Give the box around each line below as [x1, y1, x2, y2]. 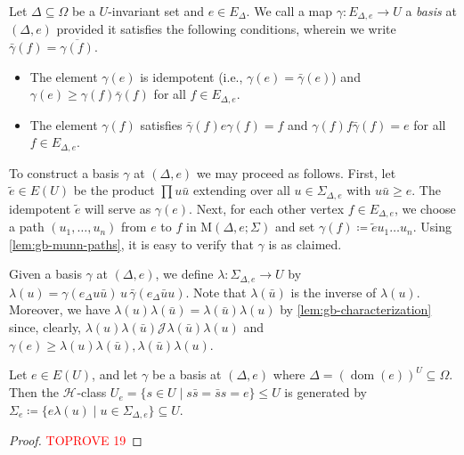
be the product [73, 181, 155, 199]
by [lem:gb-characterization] [280, 300, 432, 319]
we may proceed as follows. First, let [196, 163, 396, 182]
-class [77, 383, 107, 402]
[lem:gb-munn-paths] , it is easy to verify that [9, 234, 254, 253]
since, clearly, [9, 318, 82, 337]
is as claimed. [268, 234, 342, 253]
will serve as [85, 199, 151, 217]
